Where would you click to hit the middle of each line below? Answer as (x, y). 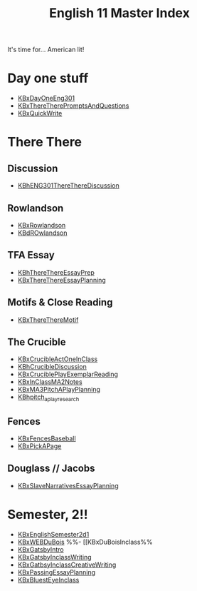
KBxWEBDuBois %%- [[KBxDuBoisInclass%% (85, 542)
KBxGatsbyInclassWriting (54, 557)
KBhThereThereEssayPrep (56, 272)
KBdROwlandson (42, 233)
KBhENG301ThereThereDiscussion (68, 186)
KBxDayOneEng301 (46, 98)
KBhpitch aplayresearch (48, 398)
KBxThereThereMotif (48, 320)
